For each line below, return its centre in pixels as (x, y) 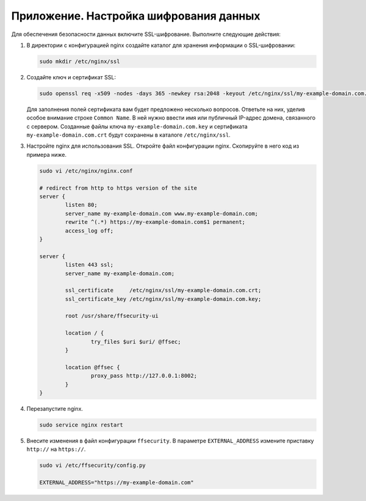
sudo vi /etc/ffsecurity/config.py (92, 466)
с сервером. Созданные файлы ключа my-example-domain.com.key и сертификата (137, 126)
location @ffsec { (92, 367)
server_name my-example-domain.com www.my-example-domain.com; (162, 213)
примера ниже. (47, 154)
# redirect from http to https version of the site (118, 188)
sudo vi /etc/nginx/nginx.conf (86, 171)
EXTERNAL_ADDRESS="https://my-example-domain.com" (117, 483)
